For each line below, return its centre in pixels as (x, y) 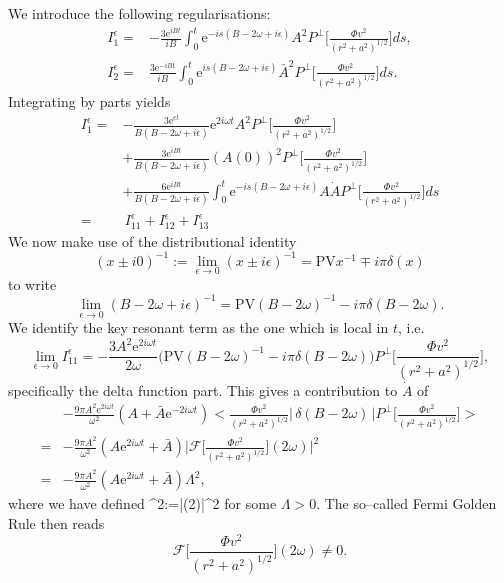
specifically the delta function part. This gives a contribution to (203, 389)
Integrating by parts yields (89, 100)
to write (32, 283)
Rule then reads (56, 522)
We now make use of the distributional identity (152, 240)
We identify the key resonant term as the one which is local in (198, 327)
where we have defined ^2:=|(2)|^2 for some (142, 503)
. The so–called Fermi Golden (406, 503)
